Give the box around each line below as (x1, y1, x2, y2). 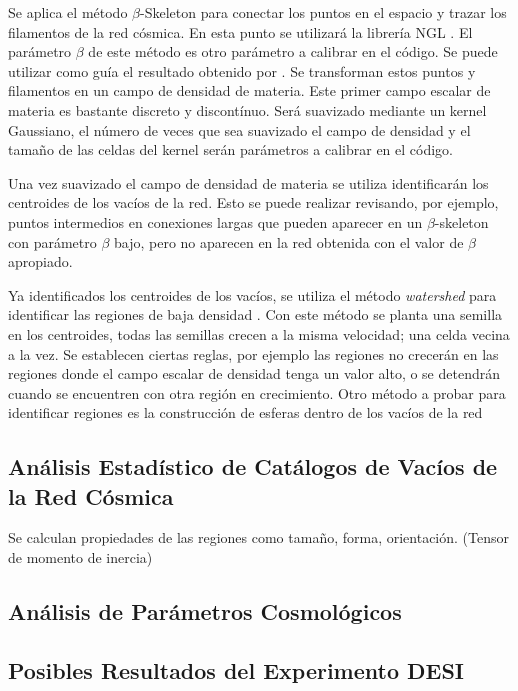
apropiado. (8, 251, 73, 272)
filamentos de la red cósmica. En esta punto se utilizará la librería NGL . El (8, 21, 473, 42)
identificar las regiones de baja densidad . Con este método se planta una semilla (8, 304, 503, 325)
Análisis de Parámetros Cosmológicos (8, 596, 402, 627)
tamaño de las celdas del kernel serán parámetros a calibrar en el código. (8, 139, 454, 160)
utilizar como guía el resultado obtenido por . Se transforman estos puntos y (8, 60, 476, 81)
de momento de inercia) (8, 547, 153, 568)
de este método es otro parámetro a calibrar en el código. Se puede (88, 41, 498, 62)
